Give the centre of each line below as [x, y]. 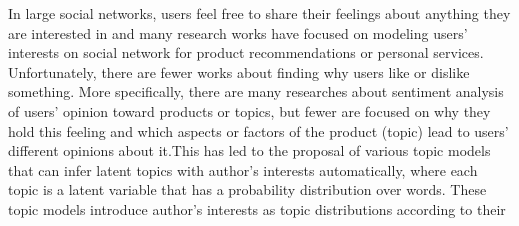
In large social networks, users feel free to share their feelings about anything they [259, 13]
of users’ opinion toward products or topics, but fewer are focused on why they [249, 110]
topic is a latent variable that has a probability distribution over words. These [247, 189]
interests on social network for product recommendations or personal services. [246, 52]
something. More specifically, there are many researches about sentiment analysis [256, 91]
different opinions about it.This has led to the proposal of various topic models [249, 150]
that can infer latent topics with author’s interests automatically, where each [243, 169]
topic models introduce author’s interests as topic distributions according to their [257, 208]
